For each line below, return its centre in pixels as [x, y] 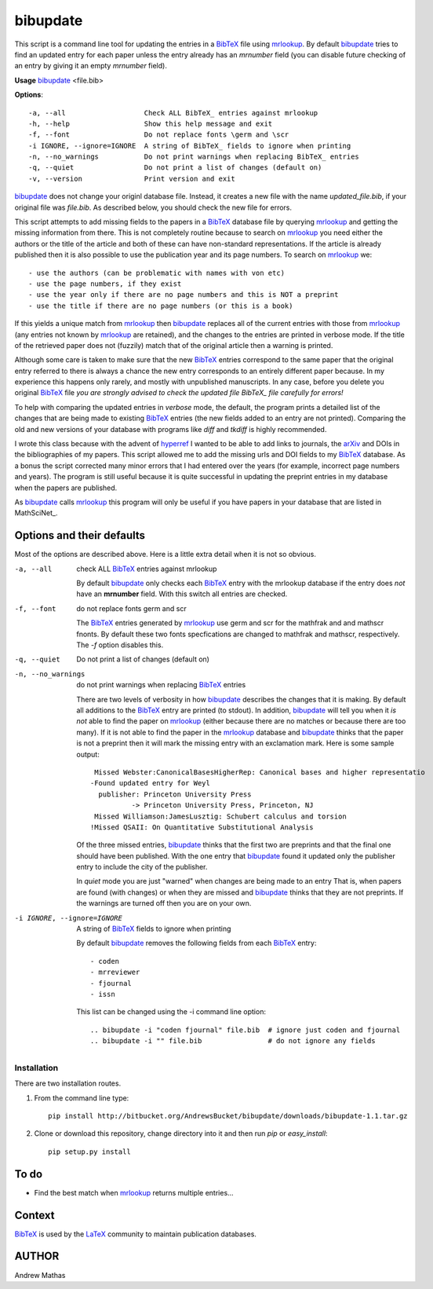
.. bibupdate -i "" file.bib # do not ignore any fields [233, 1041]
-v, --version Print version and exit [132, 178]
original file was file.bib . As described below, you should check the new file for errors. [153, 207]
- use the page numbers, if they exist [105, 284]
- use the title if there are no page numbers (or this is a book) [161, 306]
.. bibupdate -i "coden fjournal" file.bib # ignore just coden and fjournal [246, 1030]
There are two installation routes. [68, 1083]
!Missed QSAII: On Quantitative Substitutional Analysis [202, 827]
